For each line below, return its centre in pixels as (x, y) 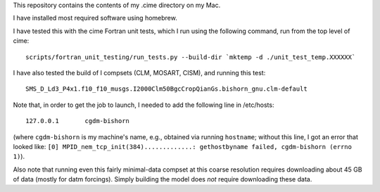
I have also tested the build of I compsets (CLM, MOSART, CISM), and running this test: (139, 72)
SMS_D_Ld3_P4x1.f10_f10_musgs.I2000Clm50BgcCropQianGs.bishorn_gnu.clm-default (166, 89)
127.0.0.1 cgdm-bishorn (78, 121)
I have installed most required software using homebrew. (95, 18)
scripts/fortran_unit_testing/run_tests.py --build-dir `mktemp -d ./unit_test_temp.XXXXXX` (191, 57)
